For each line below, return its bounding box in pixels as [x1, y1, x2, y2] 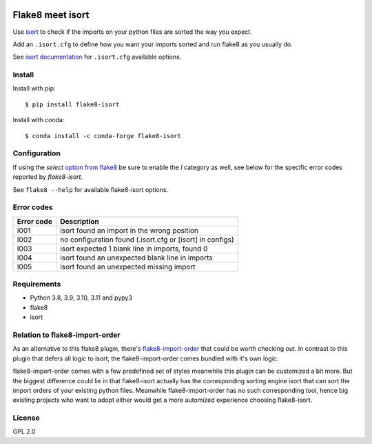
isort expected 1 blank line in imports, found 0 [59, 244, 208, 253]
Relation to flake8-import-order [12, 330, 121, 340]
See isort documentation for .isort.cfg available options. [12, 52, 182, 61]
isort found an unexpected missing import [59, 262, 196, 271]
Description [59, 216, 100, 226]
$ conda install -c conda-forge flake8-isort [25, 132, 182, 139]
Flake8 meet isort [12, 9, 90, 21]
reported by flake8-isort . [12, 173, 83, 181]
